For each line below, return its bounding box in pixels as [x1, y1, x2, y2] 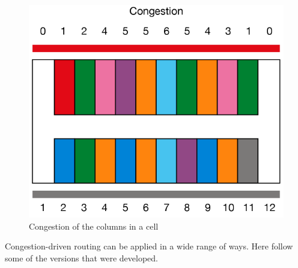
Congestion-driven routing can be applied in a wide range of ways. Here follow [5, 240, 293, 252]
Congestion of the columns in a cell [29, 219, 159, 232]
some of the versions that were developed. [5, 251, 158, 264]
